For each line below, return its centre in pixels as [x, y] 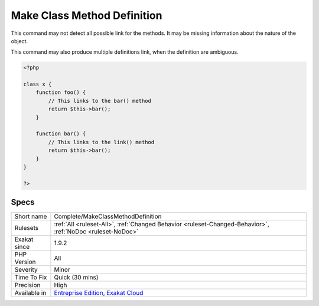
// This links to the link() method [101, 142]
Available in [30, 293]
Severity [26, 270]
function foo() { [61, 92]
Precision [27, 285]
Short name [31, 217]
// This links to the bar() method [100, 101]
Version [25, 262]
